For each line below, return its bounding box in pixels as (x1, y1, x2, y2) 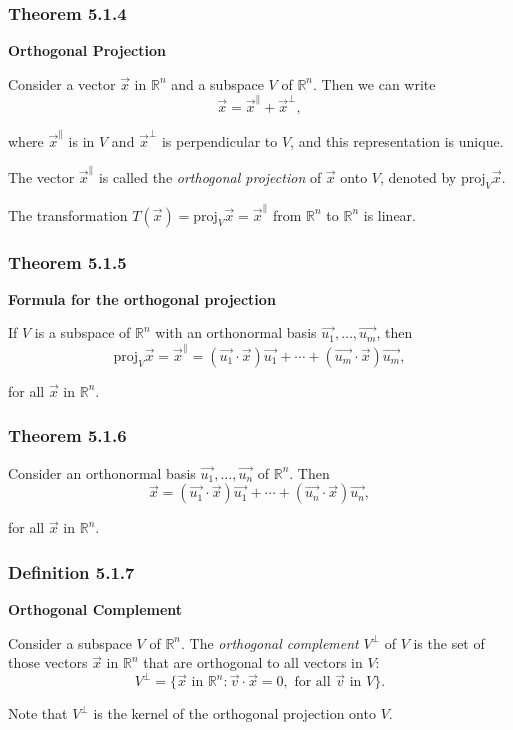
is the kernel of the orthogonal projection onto (93, 703, 376, 724)
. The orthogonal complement (181, 632, 359, 653)
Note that (8, 703, 68, 724)
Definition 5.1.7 (8, 559, 135, 584)
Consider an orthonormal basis (8, 462, 196, 483)
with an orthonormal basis (155, 322, 317, 343)
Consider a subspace (8, 632, 132, 653)
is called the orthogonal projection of (98, 167, 322, 188)
